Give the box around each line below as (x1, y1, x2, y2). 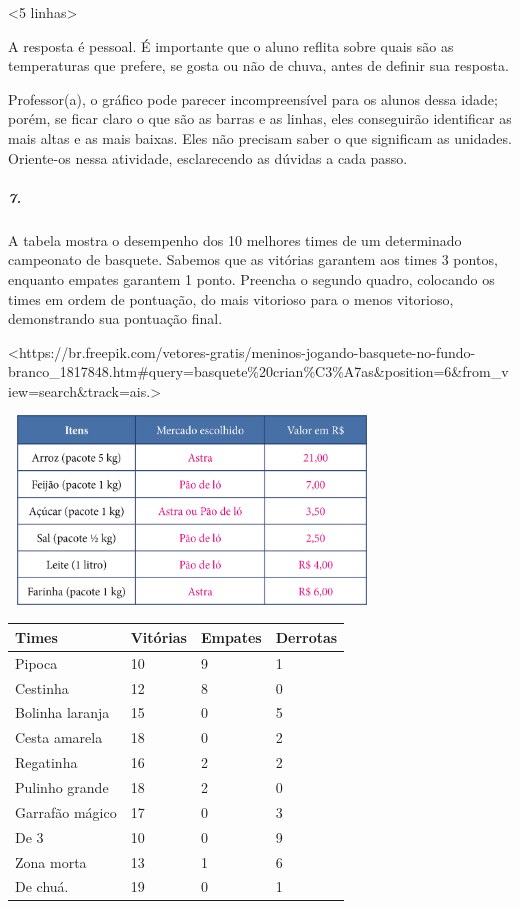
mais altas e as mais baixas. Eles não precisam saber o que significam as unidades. (8, 127, 512, 148)
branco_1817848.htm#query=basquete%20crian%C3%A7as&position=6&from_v (8, 361, 509, 382)
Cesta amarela (15, 727, 103, 748)
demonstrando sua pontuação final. (8, 308, 223, 329)
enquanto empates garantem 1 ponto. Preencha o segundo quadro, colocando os (8, 268, 495, 289)
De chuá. (15, 876, 69, 897)
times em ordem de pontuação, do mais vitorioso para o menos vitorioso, (8, 288, 454, 309)
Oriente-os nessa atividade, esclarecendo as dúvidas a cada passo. (8, 147, 408, 168)
